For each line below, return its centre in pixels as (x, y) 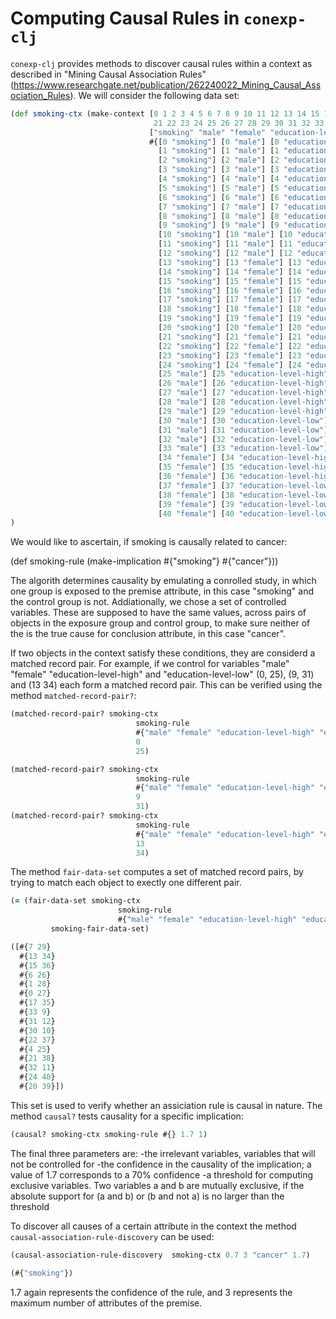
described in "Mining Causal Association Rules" (108, 74)
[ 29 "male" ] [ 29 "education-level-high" (243, 411)
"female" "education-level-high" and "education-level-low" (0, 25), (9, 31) (162, 674)
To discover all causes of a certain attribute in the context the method (153, 1226)
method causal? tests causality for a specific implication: (127, 1116)
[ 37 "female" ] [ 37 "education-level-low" (245, 485)
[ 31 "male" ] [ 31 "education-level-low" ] (243, 430)
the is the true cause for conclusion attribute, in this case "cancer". (148, 634)
